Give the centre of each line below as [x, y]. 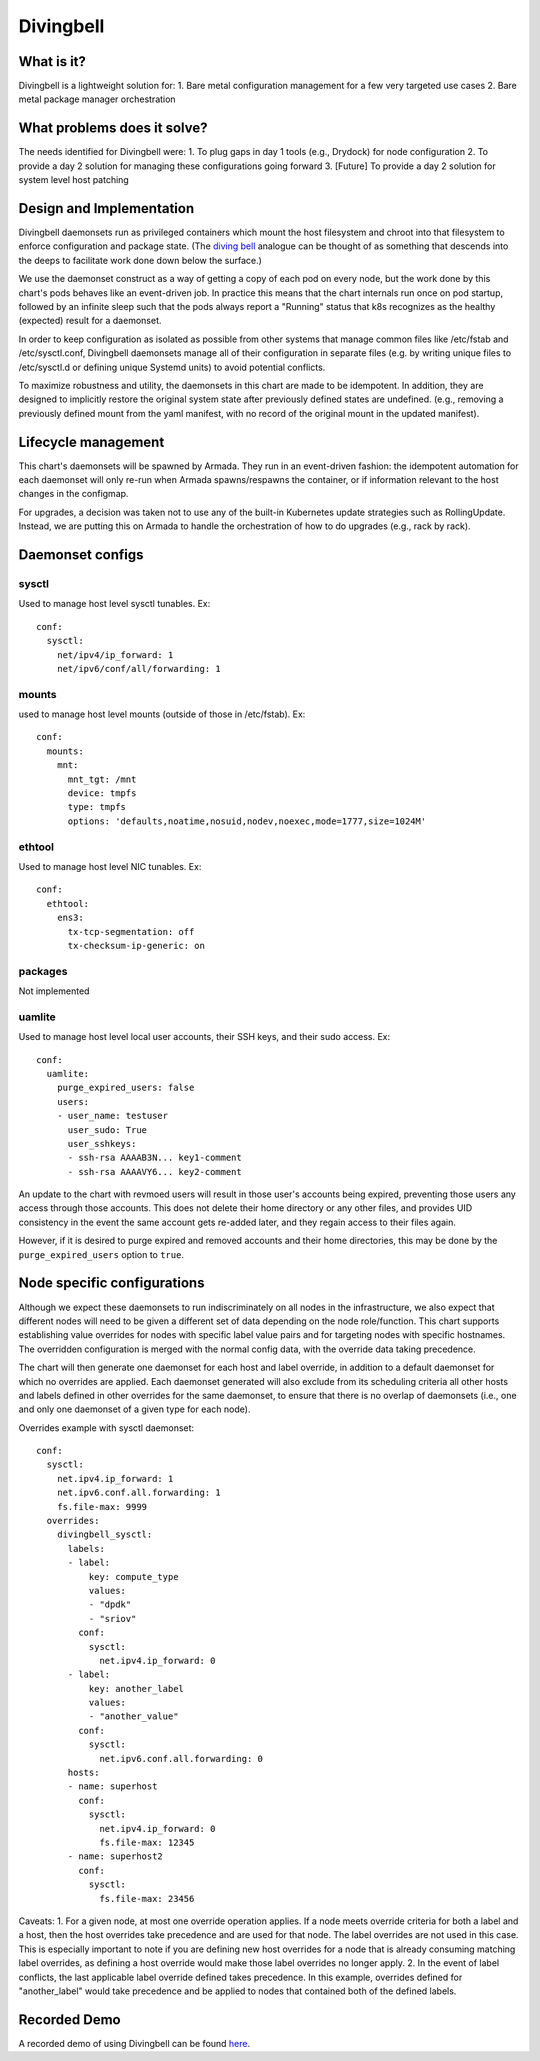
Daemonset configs [81, 555]
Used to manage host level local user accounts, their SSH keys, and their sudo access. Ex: [204, 1037]
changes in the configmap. [73, 494]
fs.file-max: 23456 [147, 1898]
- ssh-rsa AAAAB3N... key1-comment [154, 1158]
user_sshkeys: [102, 1143]
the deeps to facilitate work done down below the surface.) [140, 260]
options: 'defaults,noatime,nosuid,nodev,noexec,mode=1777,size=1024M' [247, 821]
